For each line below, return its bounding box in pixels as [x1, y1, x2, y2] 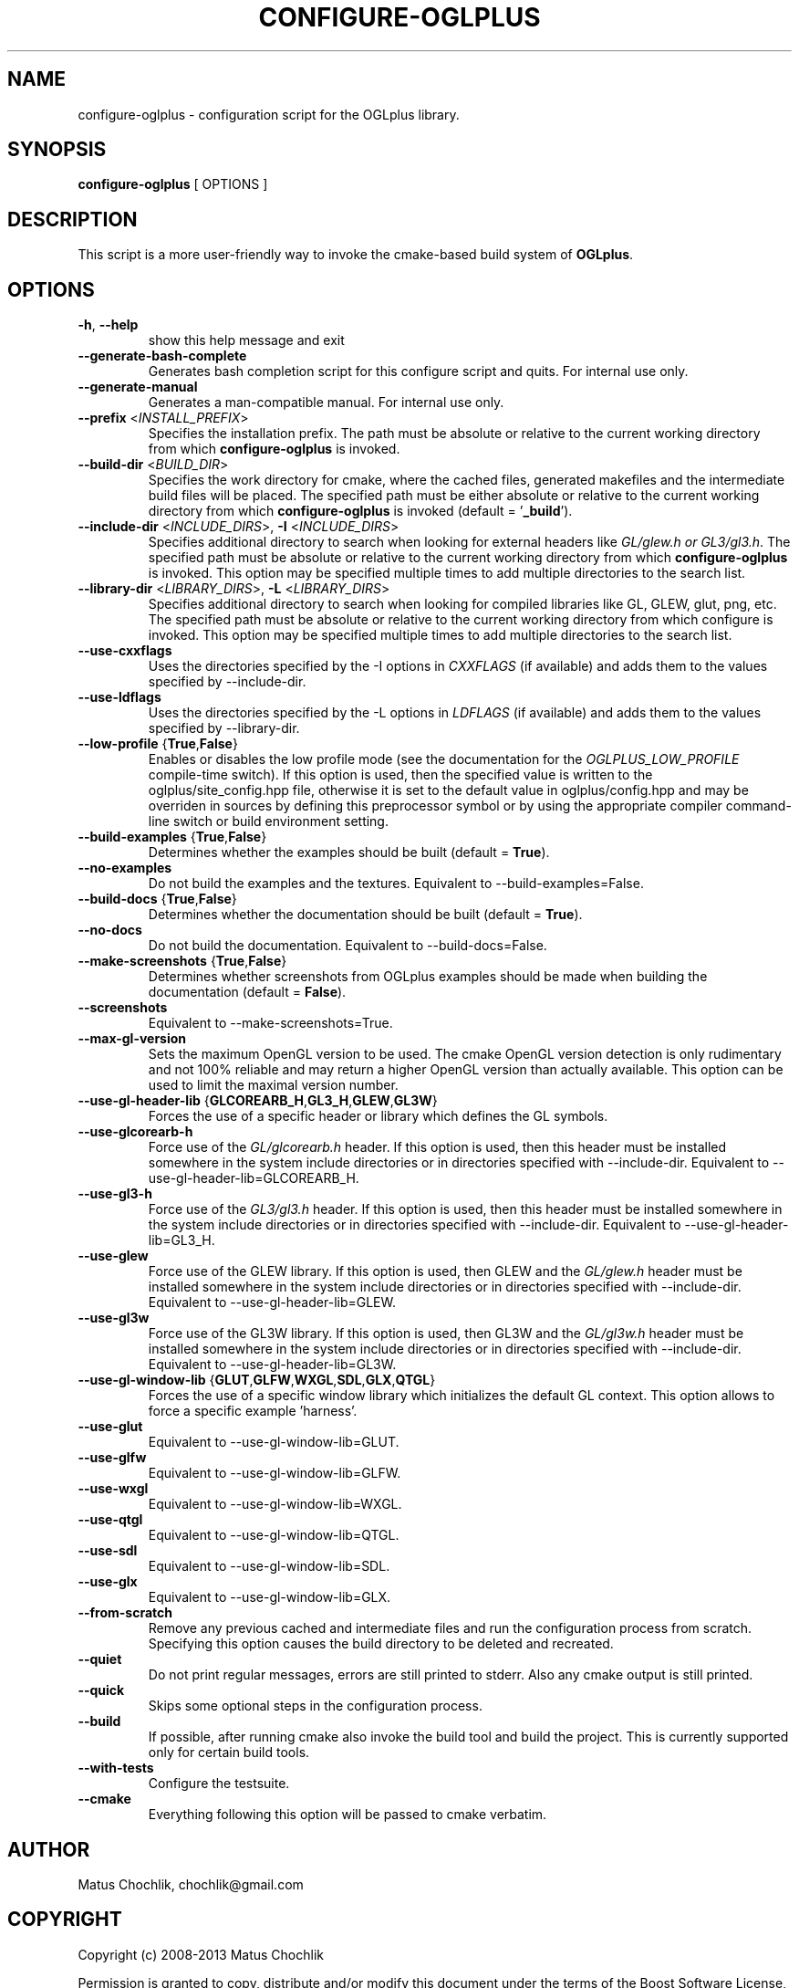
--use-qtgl [78, 1512, 143, 1528]
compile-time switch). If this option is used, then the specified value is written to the [148, 767, 653, 783]
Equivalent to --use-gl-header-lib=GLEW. [148, 1294, 396, 1311]
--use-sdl [78, 1543, 138, 1559]
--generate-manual [78, 379, 198, 395]
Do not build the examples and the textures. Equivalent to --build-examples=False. [148, 875, 644, 892]
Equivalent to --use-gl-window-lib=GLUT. [148, 1434, 399, 1450]
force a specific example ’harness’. [148, 1403, 358, 1419]
